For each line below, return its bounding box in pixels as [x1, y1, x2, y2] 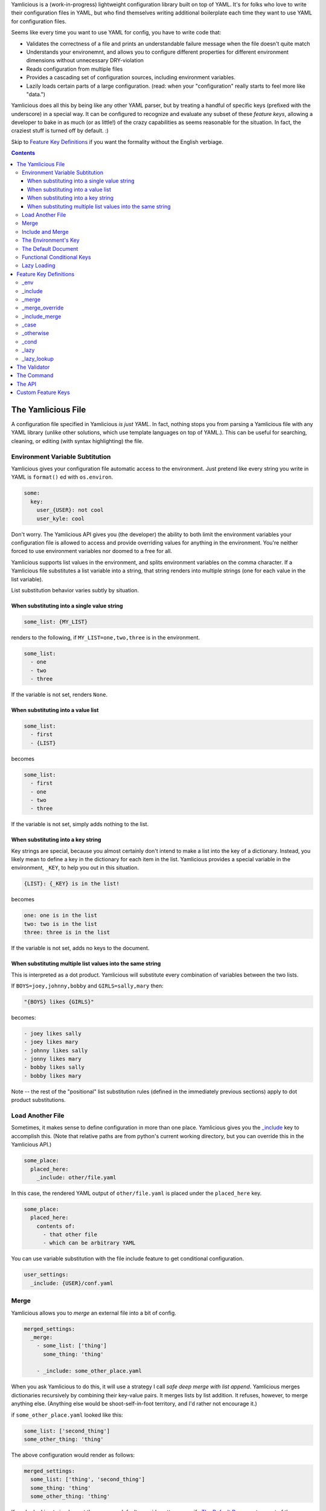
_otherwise [22, 329, 50, 337]
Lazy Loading [22, 262, 56, 269]
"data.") [26, 91, 45, 98]
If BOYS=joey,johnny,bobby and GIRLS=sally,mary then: [11, 982, 164, 989]
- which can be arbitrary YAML [43, 1240, 136, 1246]
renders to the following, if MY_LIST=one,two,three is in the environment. [11, 633, 200, 641]
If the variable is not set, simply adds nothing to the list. [11, 821, 149, 828]
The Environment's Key [22, 236, 80, 244]
